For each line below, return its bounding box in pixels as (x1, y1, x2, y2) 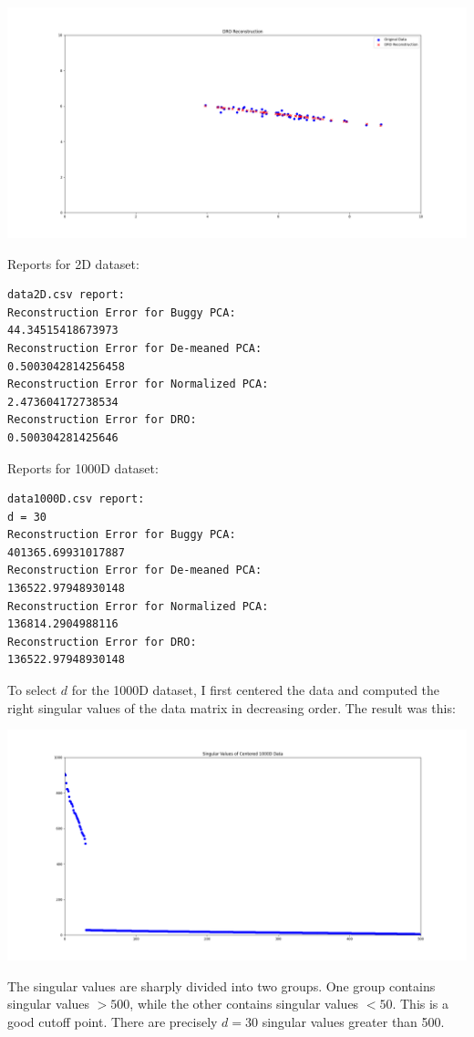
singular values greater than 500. (262, 1012, 445, 1031)
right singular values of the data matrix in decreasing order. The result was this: (7, 698, 456, 717)
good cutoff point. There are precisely (7, 1012, 218, 1031)
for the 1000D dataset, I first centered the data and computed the (71, 680, 440, 700)
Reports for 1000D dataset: (7, 458, 159, 477)
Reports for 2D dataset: (7, 254, 139, 273)
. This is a (392, 994, 449, 1013)
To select (7, 680, 57, 700)
